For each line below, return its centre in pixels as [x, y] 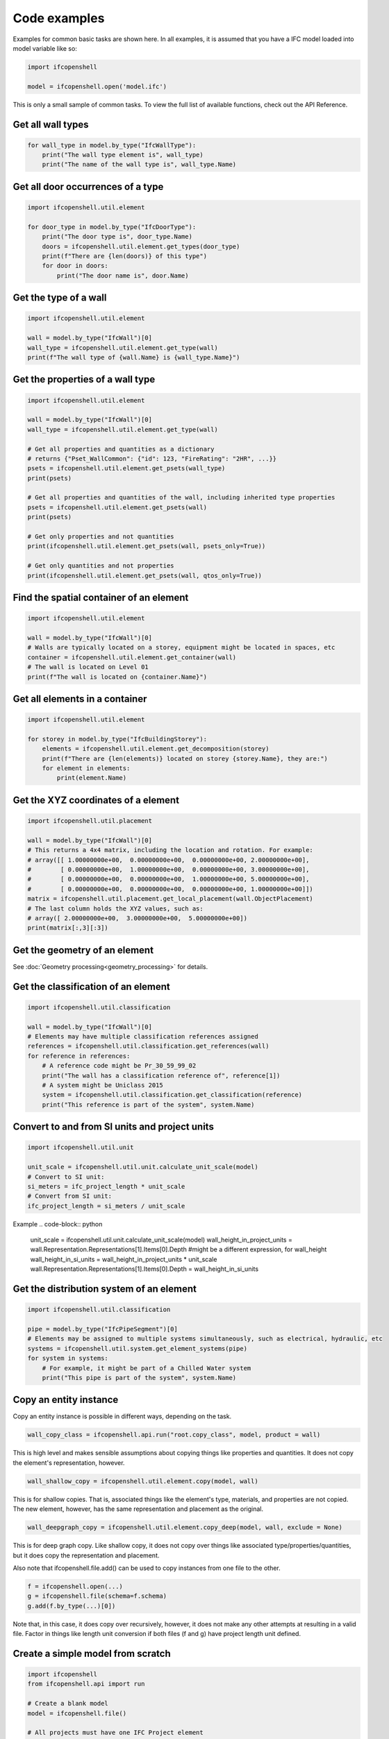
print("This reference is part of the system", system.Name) [148, 1105]
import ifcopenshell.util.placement [90, 821]
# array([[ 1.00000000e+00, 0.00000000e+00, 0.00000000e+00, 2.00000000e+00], [168, 860]
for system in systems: [68, 1359]
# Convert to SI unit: [66, 1177]
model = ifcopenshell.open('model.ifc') [97, 86]
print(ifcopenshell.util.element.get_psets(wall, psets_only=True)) [147, 546]
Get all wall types [51, 124]
